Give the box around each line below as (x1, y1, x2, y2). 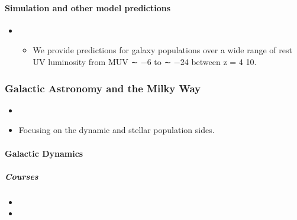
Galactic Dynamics (5, 147, 83, 159)
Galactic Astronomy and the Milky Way (5, 80, 201, 95)
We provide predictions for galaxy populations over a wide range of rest (33, 44, 292, 56)
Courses (5, 170, 38, 182)
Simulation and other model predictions (5, 1, 171, 14)
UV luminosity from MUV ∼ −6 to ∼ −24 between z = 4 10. (33, 55, 257, 67)
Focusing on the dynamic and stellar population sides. (18, 124, 215, 136)
